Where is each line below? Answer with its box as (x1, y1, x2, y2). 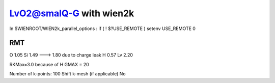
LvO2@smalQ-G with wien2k (9, 8, 134, 19)
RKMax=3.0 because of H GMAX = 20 (9, 61, 89, 67)
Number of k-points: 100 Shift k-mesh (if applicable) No (9, 71, 126, 77)
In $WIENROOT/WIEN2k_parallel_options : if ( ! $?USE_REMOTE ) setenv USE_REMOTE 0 (9, 25, 196, 32)
